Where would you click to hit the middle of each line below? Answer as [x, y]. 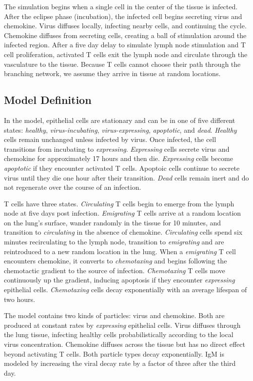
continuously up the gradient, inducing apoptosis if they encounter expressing [119, 280]
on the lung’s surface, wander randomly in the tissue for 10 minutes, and [113, 222]
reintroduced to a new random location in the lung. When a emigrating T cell [120, 251]
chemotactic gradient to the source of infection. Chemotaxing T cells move [115, 270]
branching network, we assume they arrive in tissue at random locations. [112, 73]
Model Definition [48, 100]
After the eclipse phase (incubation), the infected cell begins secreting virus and [123, 16]
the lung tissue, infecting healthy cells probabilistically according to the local [119, 334]
